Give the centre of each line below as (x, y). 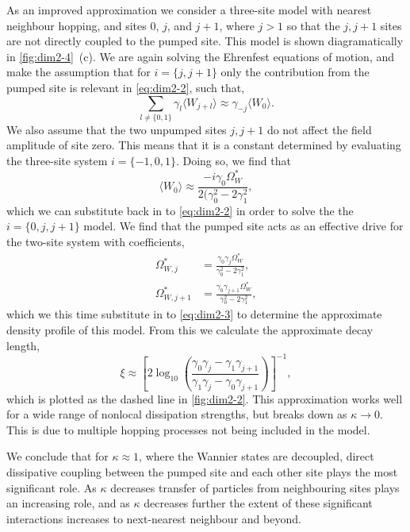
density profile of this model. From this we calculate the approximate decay (190, 330)
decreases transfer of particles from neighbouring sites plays (255, 487)
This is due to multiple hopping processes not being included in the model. (188, 429)
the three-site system (57, 161)
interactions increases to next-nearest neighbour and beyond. (154, 518)
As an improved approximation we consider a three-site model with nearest (189, 10)
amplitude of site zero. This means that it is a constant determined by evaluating (204, 145)
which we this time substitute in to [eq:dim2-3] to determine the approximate (194, 314)
